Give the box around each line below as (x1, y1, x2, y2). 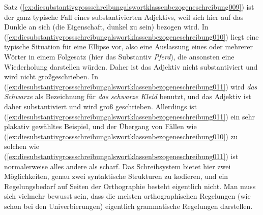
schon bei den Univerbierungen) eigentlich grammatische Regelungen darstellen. (4, 200, 253, 211)
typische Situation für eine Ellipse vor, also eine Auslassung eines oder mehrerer (4, 41, 253, 52)
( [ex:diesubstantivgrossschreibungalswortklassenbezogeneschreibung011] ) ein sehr (4, 111, 255, 121)
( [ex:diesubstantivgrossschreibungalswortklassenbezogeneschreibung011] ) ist (4, 150, 239, 161)
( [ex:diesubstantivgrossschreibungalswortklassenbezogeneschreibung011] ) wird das (4, 81, 257, 91)
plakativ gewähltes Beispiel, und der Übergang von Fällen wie (4, 121, 197, 132)
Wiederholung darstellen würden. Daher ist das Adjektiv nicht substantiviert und (4, 61, 258, 72)
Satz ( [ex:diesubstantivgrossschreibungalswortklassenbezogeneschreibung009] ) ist (4, 2, 254, 12)
